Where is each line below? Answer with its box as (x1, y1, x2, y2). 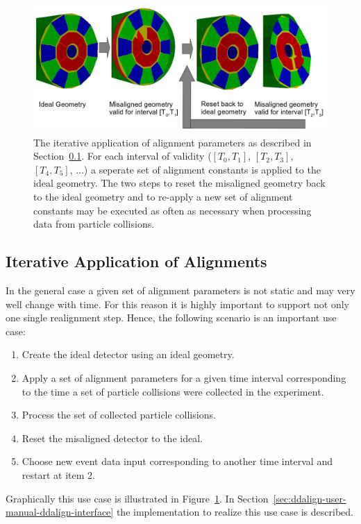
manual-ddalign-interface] (6, 505, 114, 519)
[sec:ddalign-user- (273, 491, 346, 505)
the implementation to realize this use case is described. (116, 505, 353, 519)
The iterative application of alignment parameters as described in (33, 135, 312, 149)
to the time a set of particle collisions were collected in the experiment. (22, 384, 324, 398)
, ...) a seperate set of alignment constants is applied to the (69, 162, 321, 176)
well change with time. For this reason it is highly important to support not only (6, 296, 349, 311)
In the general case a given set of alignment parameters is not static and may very (6, 282, 355, 297)
